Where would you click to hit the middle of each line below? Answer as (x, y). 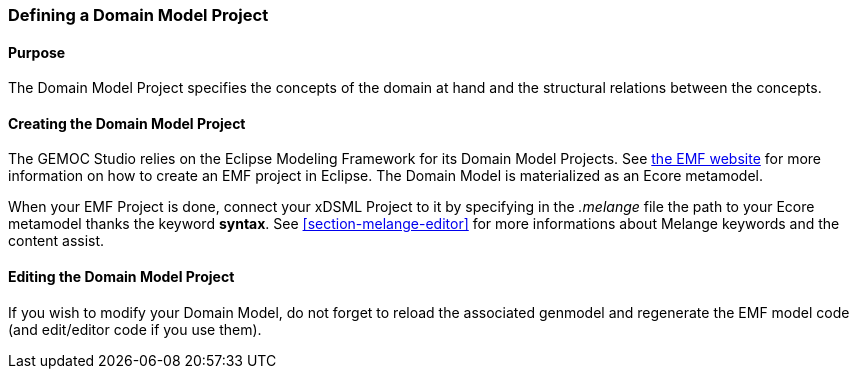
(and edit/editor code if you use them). (135, 329)
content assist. (56, 241)
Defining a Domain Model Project (138, 15)
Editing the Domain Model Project (121, 277)
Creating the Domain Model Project (127, 123)
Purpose (37, 52)
